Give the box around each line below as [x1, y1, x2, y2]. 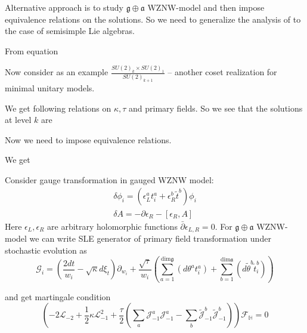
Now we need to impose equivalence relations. [5, 133, 172, 146]
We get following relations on [5, 101, 111, 114]
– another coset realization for [168, 66, 277, 78]
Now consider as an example [5, 66, 108, 78]
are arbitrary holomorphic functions [47, 220, 178, 232]
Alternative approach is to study [5, 1, 123, 13]
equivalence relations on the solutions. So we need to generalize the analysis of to [5, 13, 301, 25]
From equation [5, 44, 58, 57]
